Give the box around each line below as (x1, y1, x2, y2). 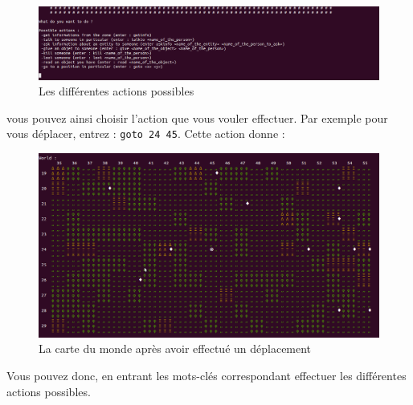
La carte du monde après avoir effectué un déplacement (39, 340, 312, 357)
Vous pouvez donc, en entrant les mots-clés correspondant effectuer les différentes (6, 367, 407, 383)
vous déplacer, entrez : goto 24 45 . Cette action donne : (6, 125, 285, 142)
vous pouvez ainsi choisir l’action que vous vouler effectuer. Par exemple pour (6, 109, 388, 126)
